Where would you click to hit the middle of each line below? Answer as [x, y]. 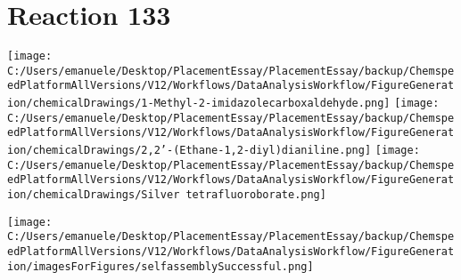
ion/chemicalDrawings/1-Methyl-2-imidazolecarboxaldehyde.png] [199, 104]
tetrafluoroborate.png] [256, 195]
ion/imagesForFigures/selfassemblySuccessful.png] [161, 266]
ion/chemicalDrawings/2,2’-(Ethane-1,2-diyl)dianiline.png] [189, 151]
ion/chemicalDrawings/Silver [94, 195]
